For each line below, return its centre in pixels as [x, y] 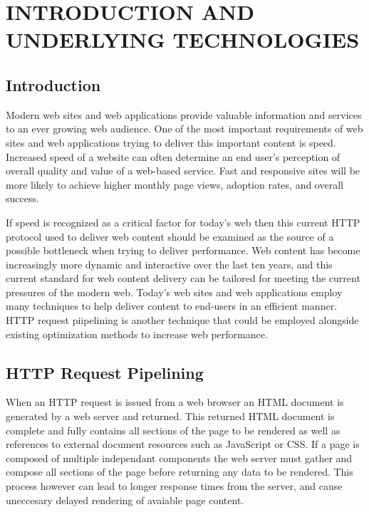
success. [22, 198]
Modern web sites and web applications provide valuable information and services [184, 114]
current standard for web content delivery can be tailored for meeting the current [183, 278]
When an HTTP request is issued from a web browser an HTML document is [175, 402]
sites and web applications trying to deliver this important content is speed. [171, 142]
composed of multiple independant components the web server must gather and [179, 458]
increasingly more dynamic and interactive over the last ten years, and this [169, 264]
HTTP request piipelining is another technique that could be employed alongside [182, 320]
